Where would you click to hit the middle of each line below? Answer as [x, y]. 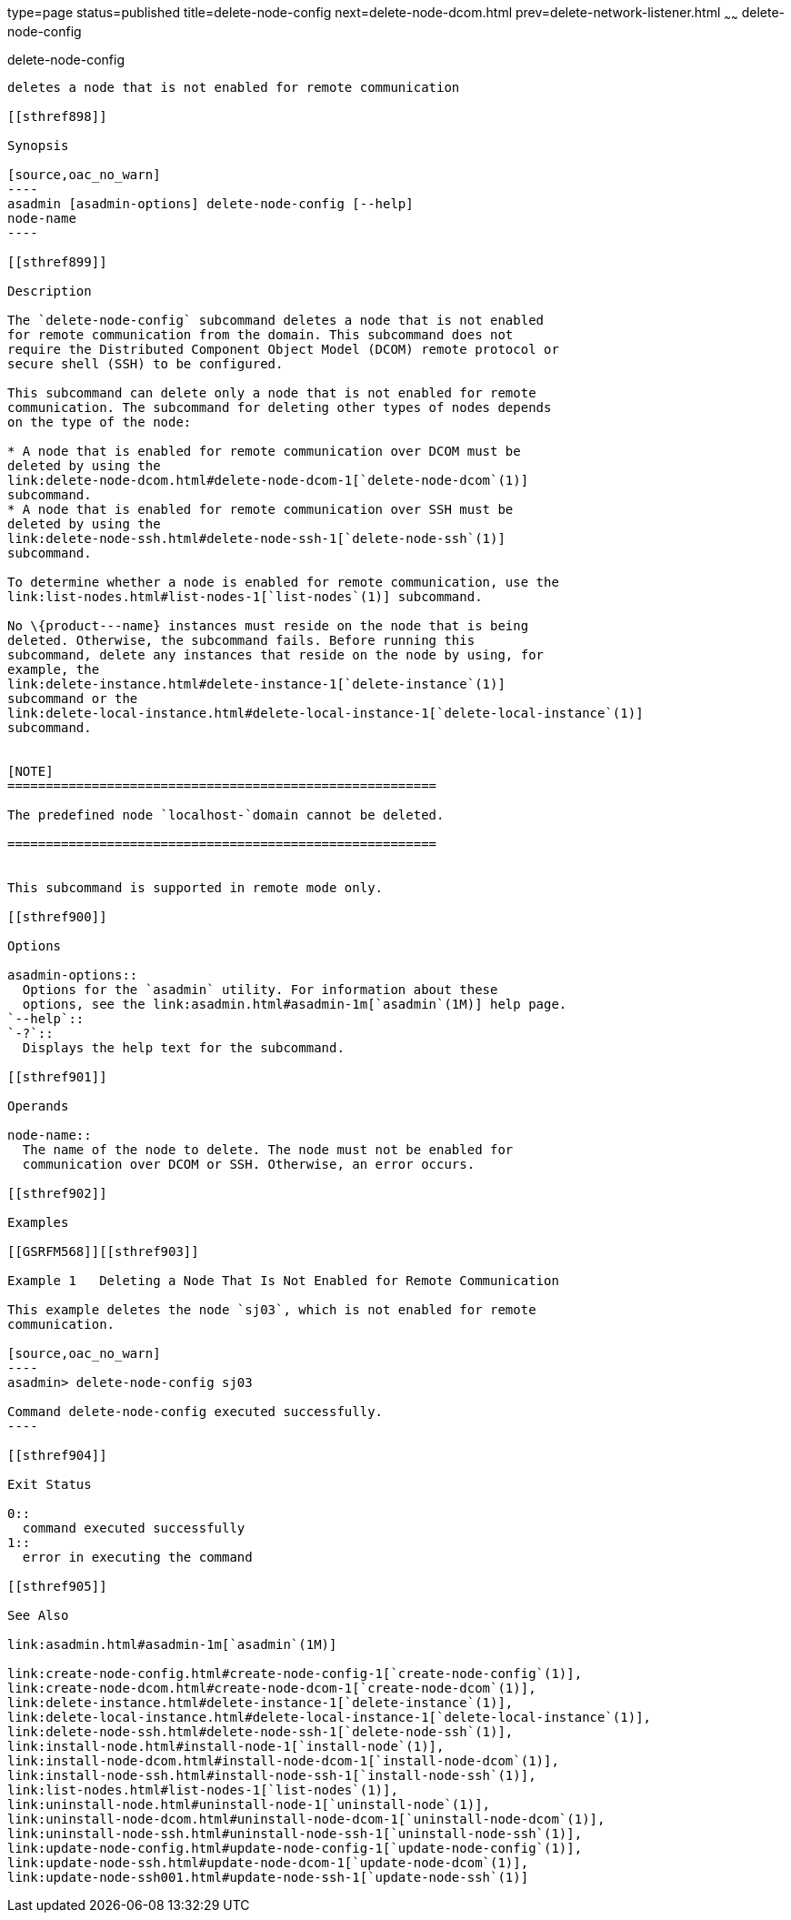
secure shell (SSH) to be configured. [145, 363]
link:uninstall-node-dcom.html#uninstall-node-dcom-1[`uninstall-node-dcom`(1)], [306, 1819]
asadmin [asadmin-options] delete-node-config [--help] [210, 203]
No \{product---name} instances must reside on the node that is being [268, 625]
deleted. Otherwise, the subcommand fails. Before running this [241, 640]
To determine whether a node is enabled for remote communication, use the [283, 582]
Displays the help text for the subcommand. [183, 1047]
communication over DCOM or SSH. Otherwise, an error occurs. [249, 1164]
